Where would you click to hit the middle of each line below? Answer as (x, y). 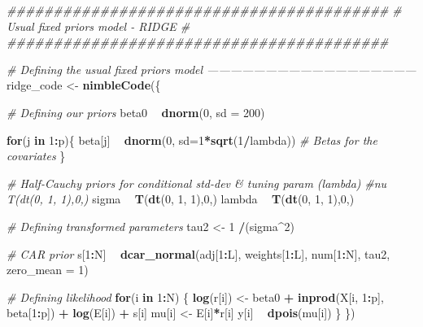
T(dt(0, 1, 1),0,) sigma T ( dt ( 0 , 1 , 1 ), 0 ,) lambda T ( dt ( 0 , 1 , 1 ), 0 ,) (181, 199)
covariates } (36, 156)
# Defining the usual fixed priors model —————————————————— (211, 69)
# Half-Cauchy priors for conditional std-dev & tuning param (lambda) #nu (197, 183)
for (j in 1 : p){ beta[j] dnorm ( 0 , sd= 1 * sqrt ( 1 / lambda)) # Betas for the (192, 140)
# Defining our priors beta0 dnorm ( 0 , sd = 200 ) (136, 112)
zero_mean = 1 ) (48, 270)
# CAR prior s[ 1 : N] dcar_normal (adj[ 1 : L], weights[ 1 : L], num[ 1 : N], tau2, (198, 253)
